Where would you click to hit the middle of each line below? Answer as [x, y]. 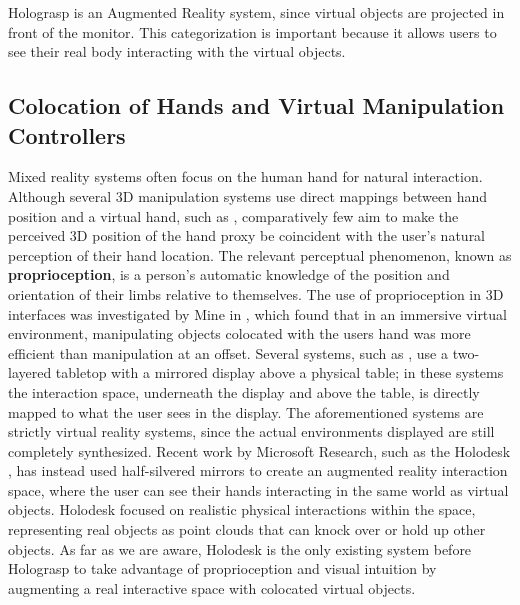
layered [30, 372]
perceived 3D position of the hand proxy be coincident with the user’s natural [247, 235]
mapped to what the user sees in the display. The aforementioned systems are [246, 411]
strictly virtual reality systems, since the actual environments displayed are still [251, 431]
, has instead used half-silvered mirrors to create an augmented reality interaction [258, 470]
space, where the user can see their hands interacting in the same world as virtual [258, 489]
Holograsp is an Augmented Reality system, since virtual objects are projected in [256, 12]
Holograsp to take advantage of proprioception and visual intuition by [222, 568]
